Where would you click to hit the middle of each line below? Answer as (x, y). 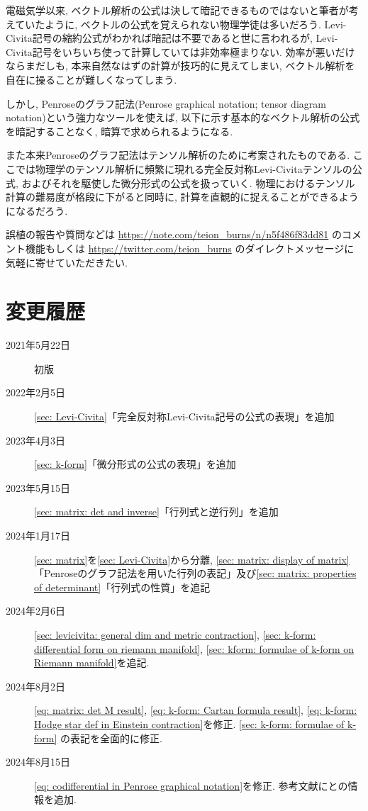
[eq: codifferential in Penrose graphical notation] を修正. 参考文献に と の (191, 785)
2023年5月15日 (38, 487)
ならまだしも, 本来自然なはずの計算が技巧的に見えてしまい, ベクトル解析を (180, 66)
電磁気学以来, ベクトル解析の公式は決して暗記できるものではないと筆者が (177, 10)
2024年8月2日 (35, 686)
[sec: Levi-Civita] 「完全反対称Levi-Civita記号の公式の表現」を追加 (184, 416)
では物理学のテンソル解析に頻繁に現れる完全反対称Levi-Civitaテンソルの (184, 168)
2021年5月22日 (38, 345)
